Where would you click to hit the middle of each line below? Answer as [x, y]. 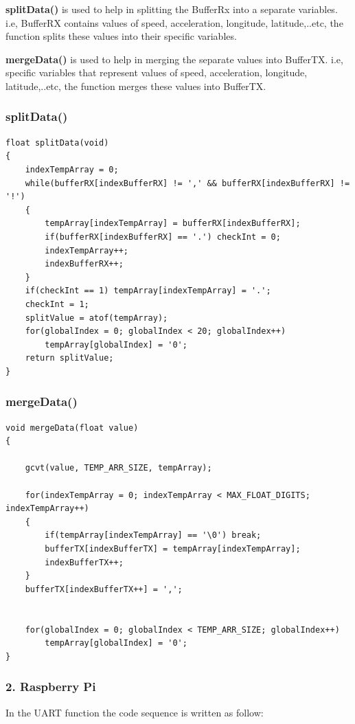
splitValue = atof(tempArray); [96, 318]
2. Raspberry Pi [51, 687]
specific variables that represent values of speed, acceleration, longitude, [157, 72]
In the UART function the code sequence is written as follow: [135, 712]
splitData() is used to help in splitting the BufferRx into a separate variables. [172, 9]
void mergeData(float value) [72, 428]
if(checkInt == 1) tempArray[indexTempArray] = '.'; [148, 291]
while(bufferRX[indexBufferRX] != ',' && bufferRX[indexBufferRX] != [187, 183]
